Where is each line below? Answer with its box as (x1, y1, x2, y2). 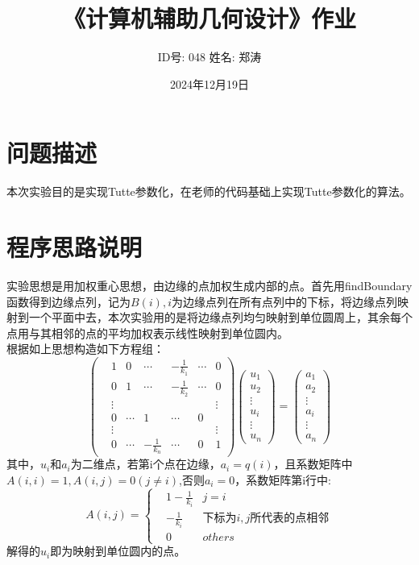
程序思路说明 (6, 231, 143, 264)
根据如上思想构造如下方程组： (6, 340, 164, 357)
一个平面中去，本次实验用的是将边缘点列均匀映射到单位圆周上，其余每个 (28, 309, 413, 326)
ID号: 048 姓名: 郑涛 (157, 48, 262, 65)
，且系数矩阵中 (273, 455, 353, 472)
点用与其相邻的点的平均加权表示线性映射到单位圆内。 (6, 324, 288, 341)
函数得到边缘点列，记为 (6, 293, 131, 310)
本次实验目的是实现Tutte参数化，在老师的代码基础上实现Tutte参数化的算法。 (6, 183, 411, 200)
